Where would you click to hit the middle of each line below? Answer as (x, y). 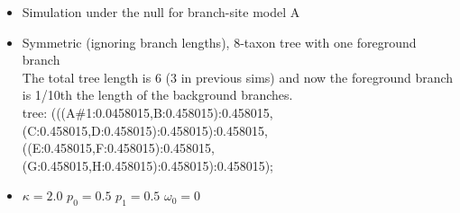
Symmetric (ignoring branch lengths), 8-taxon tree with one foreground (219, 42)
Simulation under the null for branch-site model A (161, 12)
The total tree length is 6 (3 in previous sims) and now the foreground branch (238, 77)
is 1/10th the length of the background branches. (157, 95)
